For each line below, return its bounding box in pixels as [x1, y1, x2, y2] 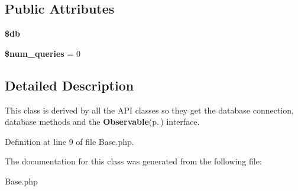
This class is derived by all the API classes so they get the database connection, [5, 103, 294, 116]
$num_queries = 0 [5, 47, 80, 59]
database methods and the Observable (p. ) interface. [5, 115, 200, 128]
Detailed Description [5, 76, 134, 94]
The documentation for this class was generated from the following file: [5, 155, 262, 167]
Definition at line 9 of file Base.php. [5, 135, 134, 147]
